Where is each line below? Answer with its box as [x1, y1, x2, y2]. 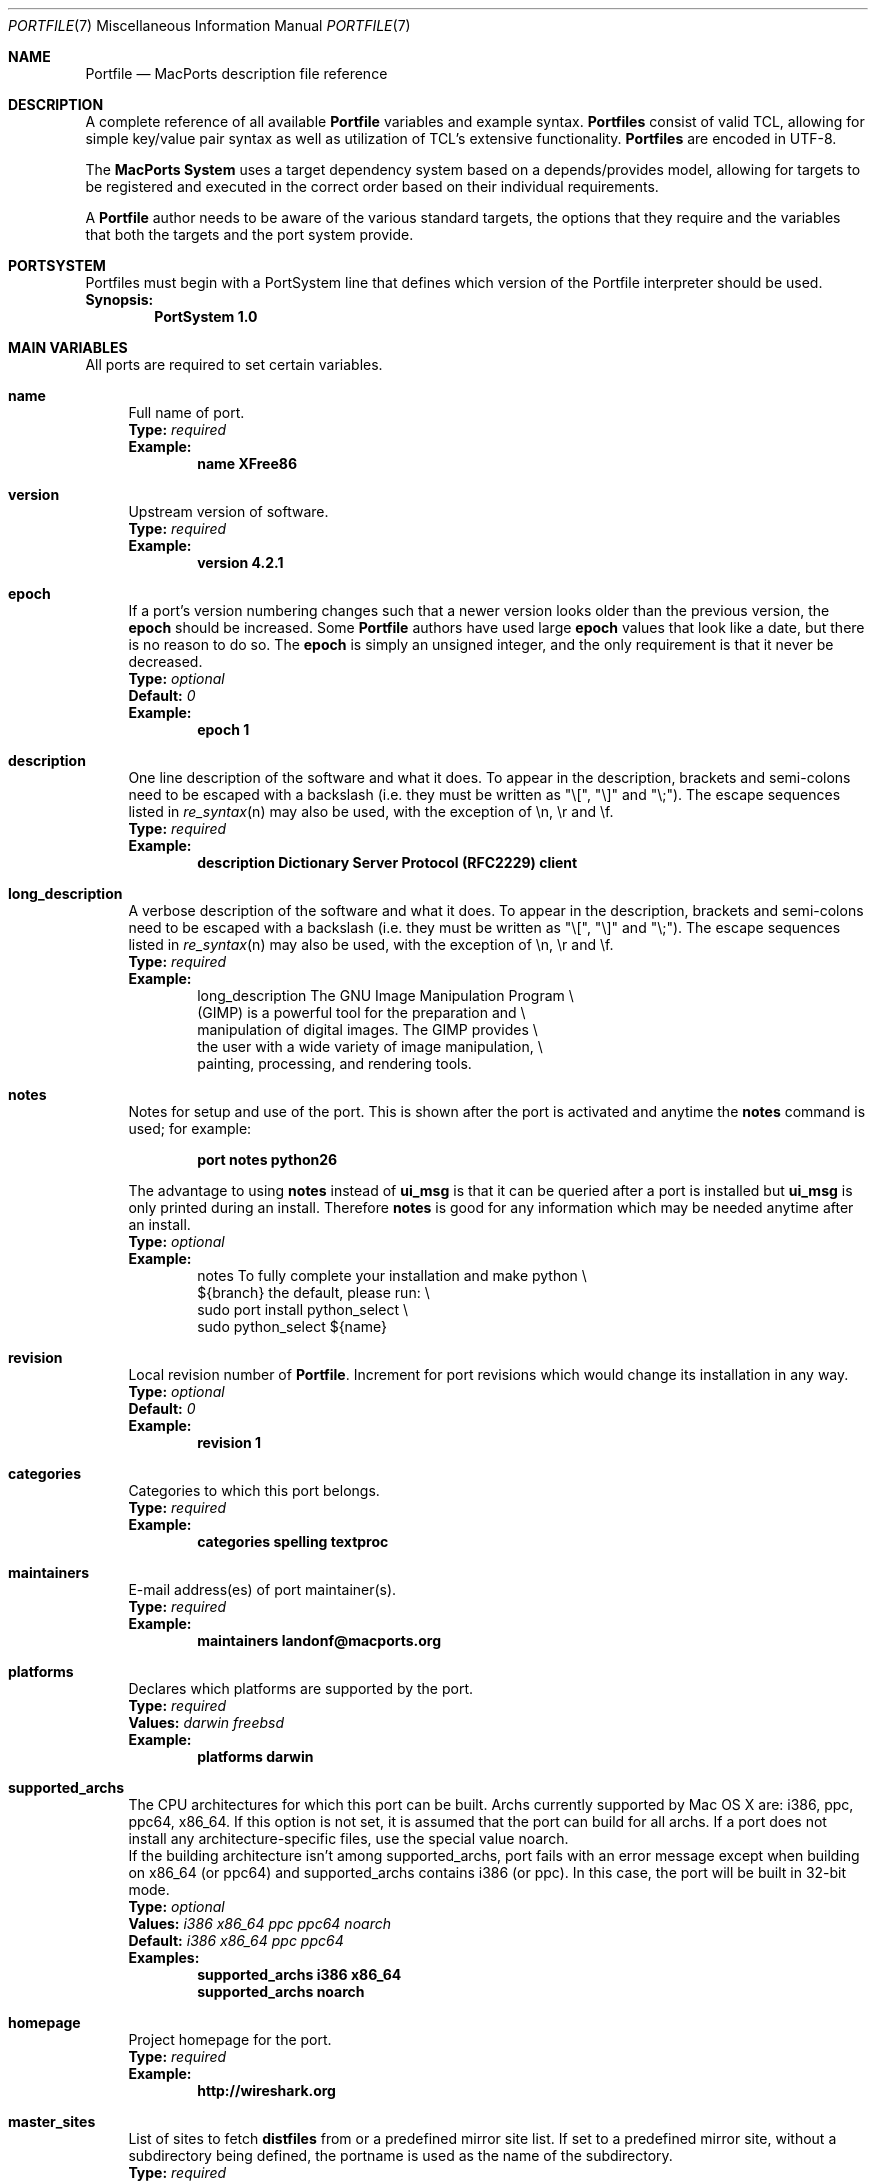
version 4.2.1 [197, 554, 284, 571]
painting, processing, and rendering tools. [197, 1055, 472, 1072]
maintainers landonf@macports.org [197, 1632, 442, 1649]
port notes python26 [197, 1151, 338, 1168]
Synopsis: [85, 291, 154, 308]
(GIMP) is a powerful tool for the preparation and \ [197, 1004, 526, 1021]
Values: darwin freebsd [128, 1714, 285, 1731]
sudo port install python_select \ [197, 1301, 408, 1318]
